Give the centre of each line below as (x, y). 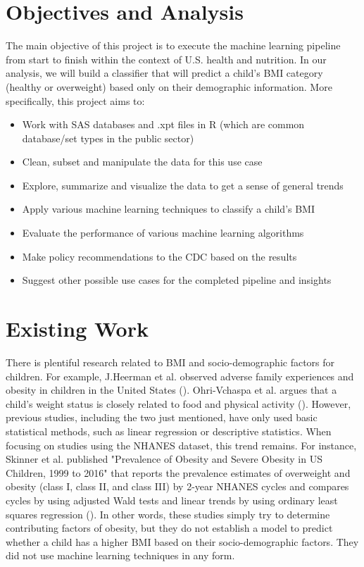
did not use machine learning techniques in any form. (120, 555)
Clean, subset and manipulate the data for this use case (142, 162)
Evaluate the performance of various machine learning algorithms (163, 233)
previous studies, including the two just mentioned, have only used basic (162, 417)
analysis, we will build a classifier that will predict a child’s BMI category (164, 73)
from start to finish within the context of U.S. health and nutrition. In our (166, 59)
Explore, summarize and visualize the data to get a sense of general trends (183, 185)
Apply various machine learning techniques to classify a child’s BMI (169, 209)
